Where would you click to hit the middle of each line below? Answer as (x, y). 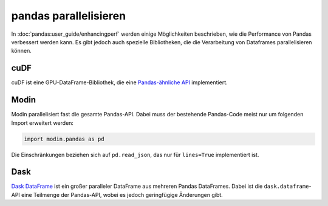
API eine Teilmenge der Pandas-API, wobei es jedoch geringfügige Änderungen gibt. (117, 194)
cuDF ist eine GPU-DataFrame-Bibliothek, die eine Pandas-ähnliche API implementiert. (119, 82)
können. (21, 51)
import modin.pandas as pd (64, 139)
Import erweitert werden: (43, 123)
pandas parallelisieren (69, 16)
